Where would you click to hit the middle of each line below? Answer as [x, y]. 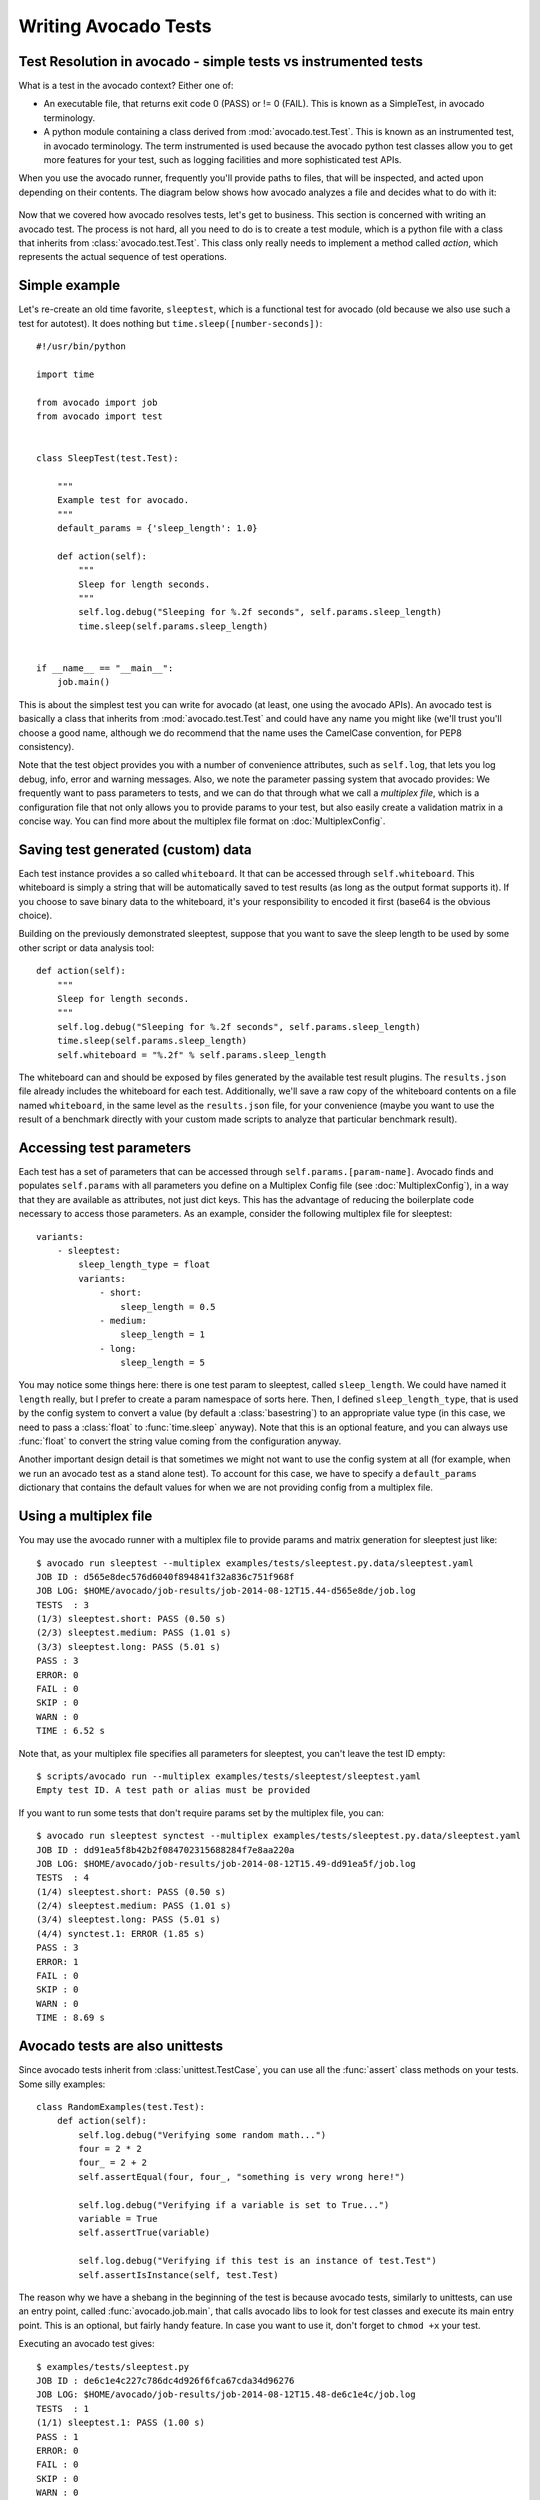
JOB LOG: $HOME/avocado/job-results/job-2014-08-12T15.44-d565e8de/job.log [226, 1591]
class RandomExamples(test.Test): [120, 2106]
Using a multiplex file [85, 1516]
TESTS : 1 [63, 2408]
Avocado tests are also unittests [121, 2046]
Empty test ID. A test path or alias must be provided [173, 1790]
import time [65, 374]
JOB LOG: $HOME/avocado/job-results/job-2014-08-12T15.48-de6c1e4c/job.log [226, 2394]
